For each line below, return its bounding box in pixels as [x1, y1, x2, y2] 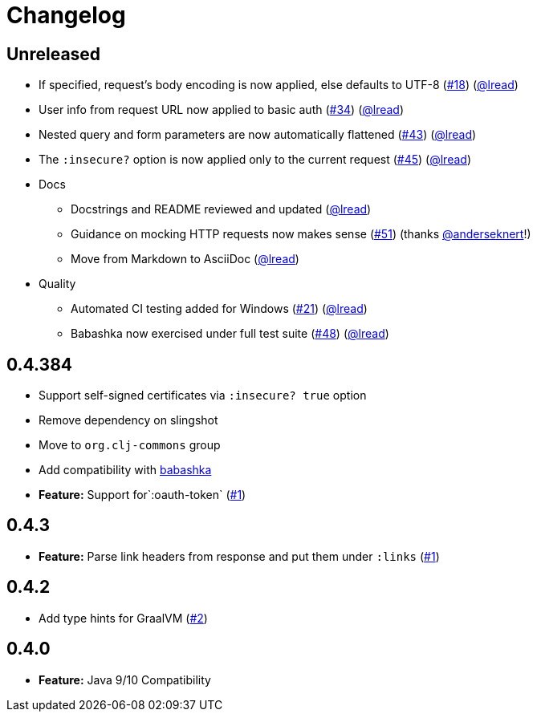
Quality [39, 277, 76, 291]
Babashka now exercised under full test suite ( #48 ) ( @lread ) [71, 327, 389, 341]
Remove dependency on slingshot [39, 413, 218, 428]
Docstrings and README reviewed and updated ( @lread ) [71, 202, 372, 217]
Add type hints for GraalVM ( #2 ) [39, 611, 208, 625]
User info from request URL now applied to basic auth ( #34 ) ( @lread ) [39, 103, 405, 117]
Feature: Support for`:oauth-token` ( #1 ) [39, 488, 246, 502]
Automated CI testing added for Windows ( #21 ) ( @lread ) [71, 302, 368, 316]
